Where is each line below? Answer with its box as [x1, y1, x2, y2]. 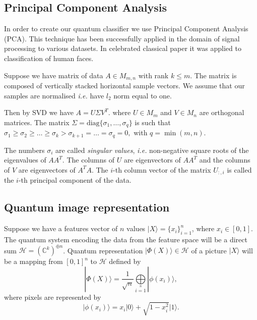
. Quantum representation [63, 245, 143, 255]
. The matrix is [190, 70, 237, 80]
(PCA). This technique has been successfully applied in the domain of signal [4, 33, 240, 43]
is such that [135, 117, 171, 127]
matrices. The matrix [4, 117, 70, 127]
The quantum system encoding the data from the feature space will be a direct [4, 234, 247, 244]
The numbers [4, 144, 45, 155]
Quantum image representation [4, 199, 170, 215]
